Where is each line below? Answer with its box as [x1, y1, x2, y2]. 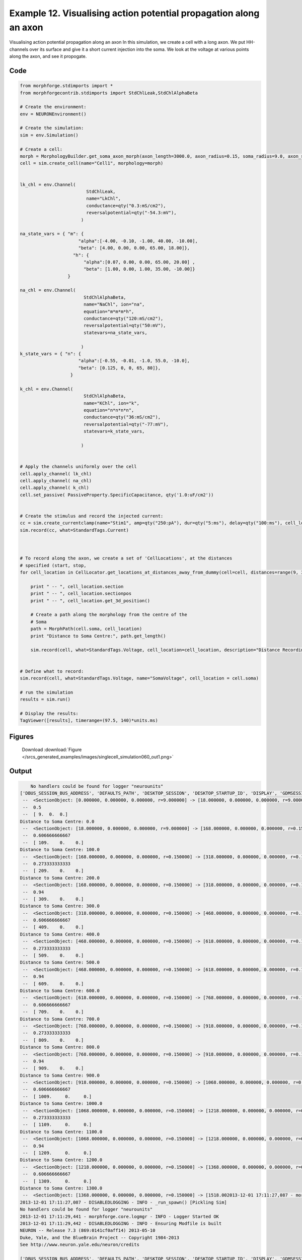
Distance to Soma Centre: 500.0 [20, 960, 100, 965]
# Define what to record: [20, 668, 84, 674]
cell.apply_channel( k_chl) [20, 485, 89, 491]
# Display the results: [20, 711, 79, 716]
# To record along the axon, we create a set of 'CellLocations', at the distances [20, 555, 233, 561]
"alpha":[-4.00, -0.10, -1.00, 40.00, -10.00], [78, 238, 198, 244]
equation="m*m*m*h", [83, 308, 134, 314]
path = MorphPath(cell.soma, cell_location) [30, 626, 142, 632]
